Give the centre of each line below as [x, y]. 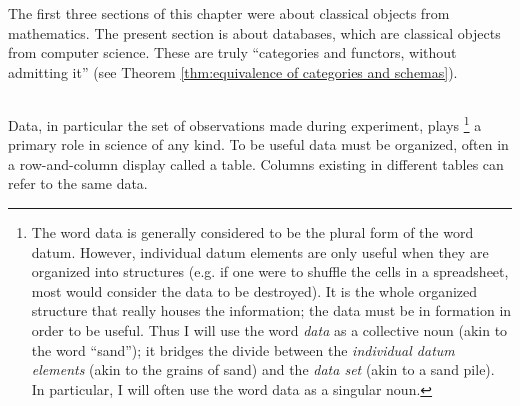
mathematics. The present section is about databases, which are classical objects [254, 32]
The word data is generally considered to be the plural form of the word [252, 231]
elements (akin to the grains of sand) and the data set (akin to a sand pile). [263, 369]
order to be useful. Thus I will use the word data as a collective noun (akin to [269, 329]
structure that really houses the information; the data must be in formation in [271, 310]
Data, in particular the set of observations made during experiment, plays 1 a [245, 123]
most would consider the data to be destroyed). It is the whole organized [254, 290]
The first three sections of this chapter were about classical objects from [229, 13]
